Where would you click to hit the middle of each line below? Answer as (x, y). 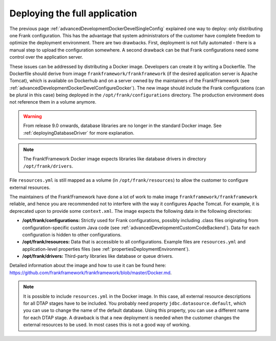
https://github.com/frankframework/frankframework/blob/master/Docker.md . (91, 273)
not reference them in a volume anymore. (53, 102)
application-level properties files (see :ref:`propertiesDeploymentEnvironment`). (106, 249)
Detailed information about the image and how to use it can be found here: (88, 265)
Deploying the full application (73, 13)
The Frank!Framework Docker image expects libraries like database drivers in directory (115, 159)
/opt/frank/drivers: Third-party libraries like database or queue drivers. (98, 256)
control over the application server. (46, 57)
